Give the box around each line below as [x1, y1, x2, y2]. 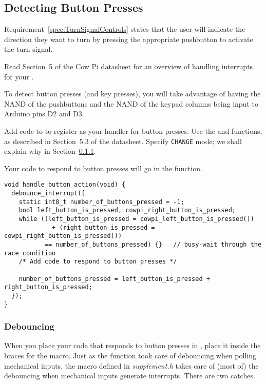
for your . [4, 71, 34, 82]
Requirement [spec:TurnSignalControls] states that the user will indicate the [4, 24, 245, 34]
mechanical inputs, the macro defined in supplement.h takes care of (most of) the [4, 360, 259, 371]
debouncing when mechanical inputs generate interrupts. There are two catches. [4, 370, 255, 381]
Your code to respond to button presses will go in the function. [4, 163, 202, 173]
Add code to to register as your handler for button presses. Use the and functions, [4, 125, 262, 136]
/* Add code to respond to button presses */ [18, 258, 177, 266]
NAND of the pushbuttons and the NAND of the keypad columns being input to [4, 98, 258, 109]
